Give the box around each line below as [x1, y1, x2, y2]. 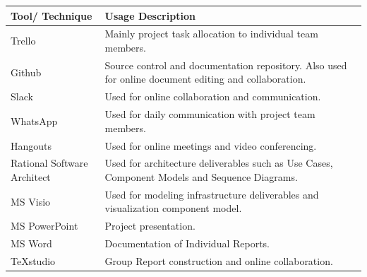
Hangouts [11, 138, 52, 153]
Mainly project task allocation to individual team [104, 26, 318, 41]
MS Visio [11, 194, 51, 208]
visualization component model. [104, 201, 242, 216]
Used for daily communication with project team [104, 107, 315, 122]
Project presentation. [104, 218, 195, 233]
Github [11, 64, 42, 79]
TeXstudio [11, 253, 56, 268]
